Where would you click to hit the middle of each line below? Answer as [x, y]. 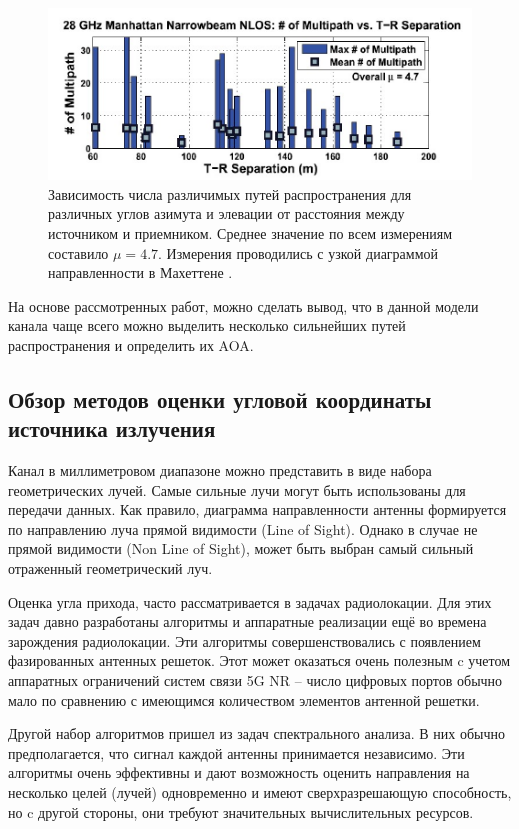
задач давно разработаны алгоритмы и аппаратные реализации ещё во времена [247, 621]
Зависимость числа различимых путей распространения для [230, 193]
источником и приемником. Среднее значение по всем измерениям [250, 232]
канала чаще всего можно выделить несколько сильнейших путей [207, 325]
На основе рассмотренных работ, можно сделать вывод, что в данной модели [243, 305]
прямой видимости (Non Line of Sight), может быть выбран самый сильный [241, 548]
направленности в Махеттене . [140, 272]
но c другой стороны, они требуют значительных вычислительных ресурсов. [241, 811]
